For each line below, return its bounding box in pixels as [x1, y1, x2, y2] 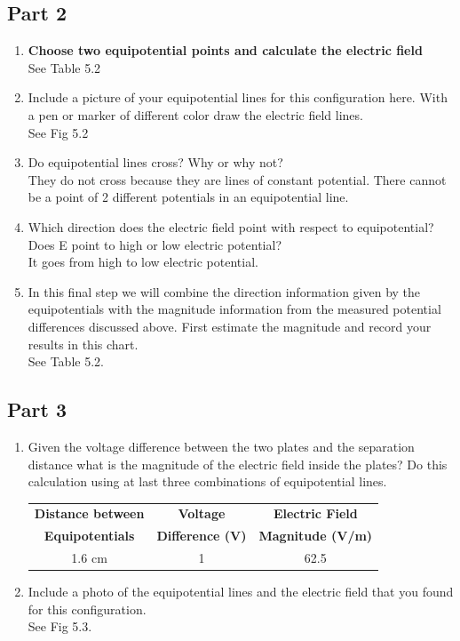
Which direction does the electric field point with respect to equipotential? [28, 217, 434, 236]
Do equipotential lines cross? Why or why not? [28, 153, 283, 172]
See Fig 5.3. [28, 617, 92, 636]
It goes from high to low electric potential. [28, 252, 258, 271]
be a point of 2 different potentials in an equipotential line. [28, 188, 349, 206]
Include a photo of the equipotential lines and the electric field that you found [28, 582, 454, 601]
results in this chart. [28, 334, 139, 353]
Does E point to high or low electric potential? [28, 235, 282, 253]
